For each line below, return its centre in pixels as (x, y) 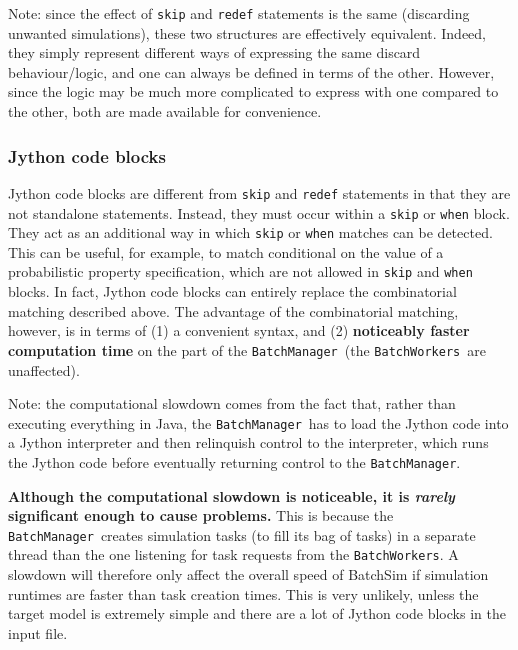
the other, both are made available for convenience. (165, 111)
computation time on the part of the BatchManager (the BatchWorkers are (247, 349)
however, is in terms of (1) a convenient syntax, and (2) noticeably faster (239, 330)
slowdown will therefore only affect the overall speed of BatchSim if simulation (248, 574)
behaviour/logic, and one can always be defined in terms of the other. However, (251, 71)
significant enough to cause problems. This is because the (201, 515)
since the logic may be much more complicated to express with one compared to (253, 91)
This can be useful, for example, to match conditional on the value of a (226, 251)
